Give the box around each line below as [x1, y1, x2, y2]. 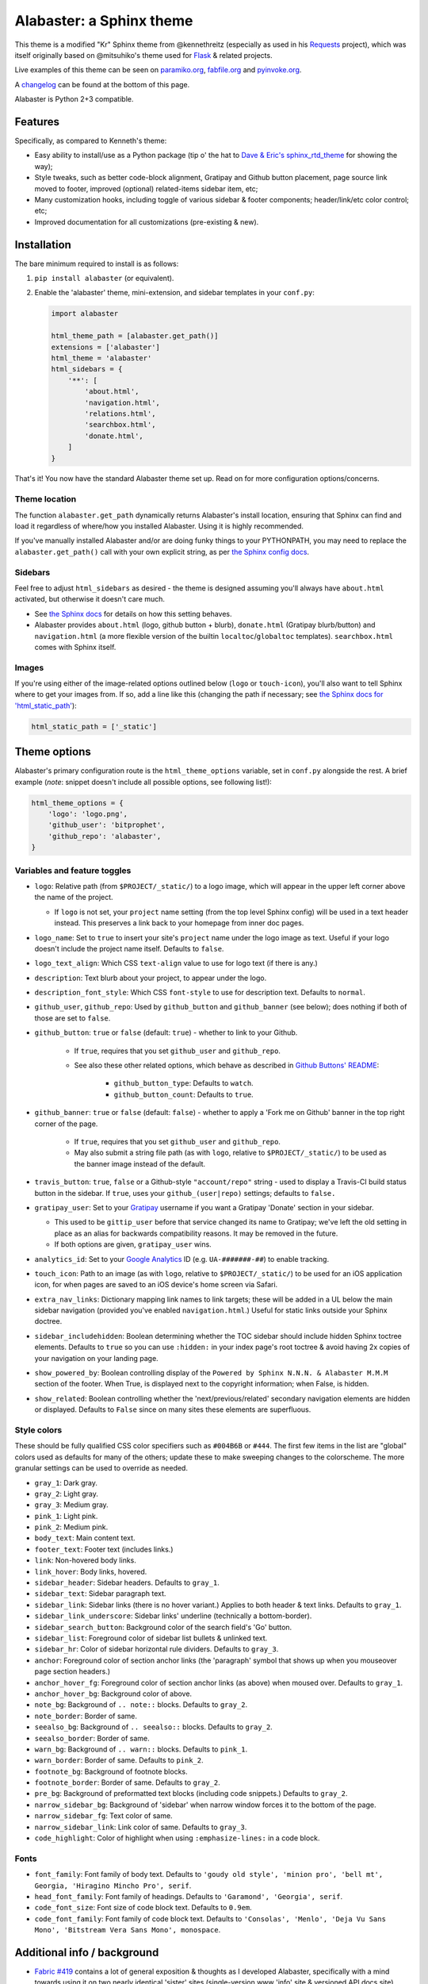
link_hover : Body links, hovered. [34, 1567, 147, 1576]
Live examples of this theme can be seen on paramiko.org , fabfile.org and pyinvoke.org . [14, 65, 302, 75]
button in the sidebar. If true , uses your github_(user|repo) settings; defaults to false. [34, 1188, 336, 1198]
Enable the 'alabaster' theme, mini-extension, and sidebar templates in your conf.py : [34, 288, 315, 298]
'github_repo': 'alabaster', [48, 832, 162, 840]
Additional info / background [14, 1945, 159, 1959]
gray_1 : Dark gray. [34, 1478, 98, 1487]
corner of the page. [34, 1119, 98, 1128]
